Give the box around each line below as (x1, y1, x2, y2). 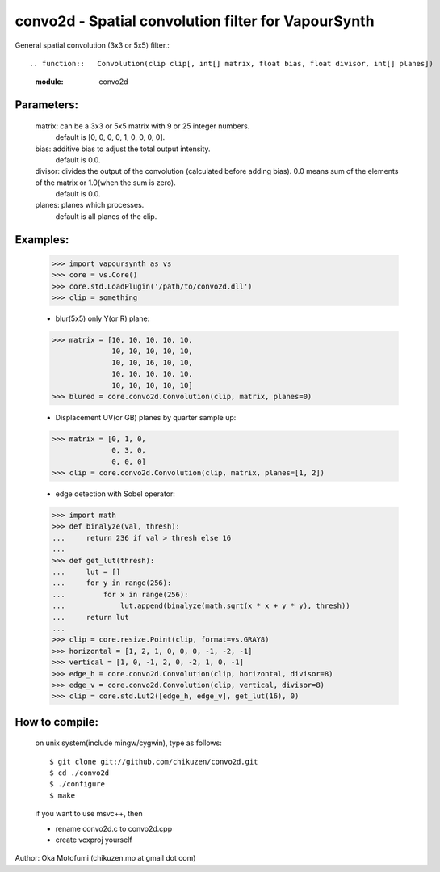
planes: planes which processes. (35, 200, 145, 210)
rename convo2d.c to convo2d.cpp (55, 824, 173, 833)
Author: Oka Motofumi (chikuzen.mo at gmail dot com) (15, 853, 196, 863)
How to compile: (15, 715, 98, 729)
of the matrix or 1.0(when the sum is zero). (35, 178, 177, 187)
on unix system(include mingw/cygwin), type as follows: (35, 738, 222, 748)
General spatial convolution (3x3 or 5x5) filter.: (15, 40, 170, 50)
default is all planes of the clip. (55, 211, 157, 221)
